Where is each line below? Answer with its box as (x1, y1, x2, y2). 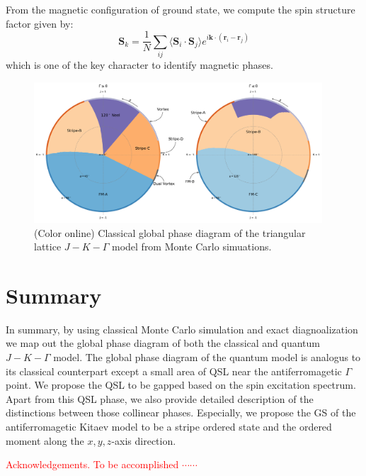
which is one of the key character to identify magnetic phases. (6, 57, 273, 72)
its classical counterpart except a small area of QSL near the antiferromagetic (6, 363, 342, 378)
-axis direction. (111, 433, 176, 448)
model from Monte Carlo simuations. (111, 239, 272, 254)
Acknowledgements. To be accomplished (6, 457, 179, 472)
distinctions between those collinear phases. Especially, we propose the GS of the (6, 405, 356, 420)
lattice (34, 239, 62, 254)
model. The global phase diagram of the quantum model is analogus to (53, 350, 361, 365)
